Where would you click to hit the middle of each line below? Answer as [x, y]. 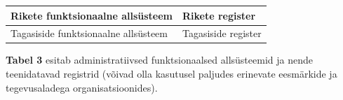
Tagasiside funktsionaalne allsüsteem [89, 33]
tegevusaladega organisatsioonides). [82, 87]
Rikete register [219, 15]
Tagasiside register [222, 33]
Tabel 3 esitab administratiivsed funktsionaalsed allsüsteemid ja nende [159, 60]
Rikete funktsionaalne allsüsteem [92, 15]
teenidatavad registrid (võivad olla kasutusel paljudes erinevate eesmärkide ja [171, 74]
